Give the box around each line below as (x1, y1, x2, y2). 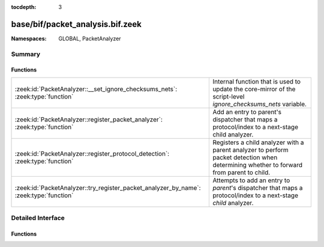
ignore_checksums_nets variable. (212, 100, 307, 108)
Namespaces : (11, 35, 47, 42)
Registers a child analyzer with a (212, 138, 304, 147)
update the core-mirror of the (212, 85, 296, 93)
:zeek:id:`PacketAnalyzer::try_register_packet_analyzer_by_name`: (14, 183, 201, 192)
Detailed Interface (11, 214, 65, 222)
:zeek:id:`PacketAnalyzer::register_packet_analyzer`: (14, 115, 163, 123)
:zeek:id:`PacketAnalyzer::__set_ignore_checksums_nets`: (14, 85, 178, 93)
